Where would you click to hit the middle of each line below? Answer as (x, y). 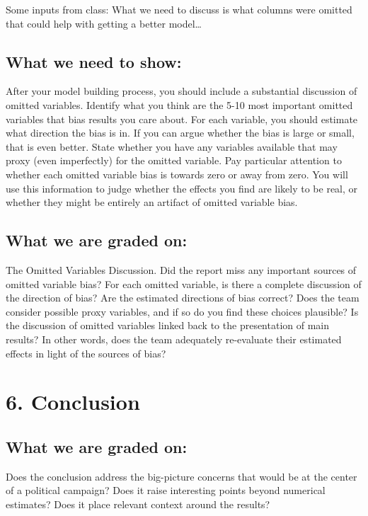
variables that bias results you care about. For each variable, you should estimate (182, 119)
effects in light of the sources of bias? (86, 353)
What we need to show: (94, 61)
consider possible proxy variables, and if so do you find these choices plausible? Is (182, 311)
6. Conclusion (73, 402)
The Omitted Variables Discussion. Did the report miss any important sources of (181, 269)
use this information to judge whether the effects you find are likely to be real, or (182, 188)
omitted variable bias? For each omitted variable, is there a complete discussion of (184, 283)
